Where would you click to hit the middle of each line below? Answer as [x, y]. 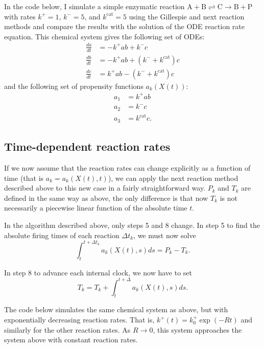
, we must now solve [165, 235]
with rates [20, 16]
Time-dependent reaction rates [87, 146]
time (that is [24, 178]
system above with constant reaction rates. [71, 340]
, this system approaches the [197, 329]
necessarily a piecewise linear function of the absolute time [96, 208]
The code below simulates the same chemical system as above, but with [116, 309]
